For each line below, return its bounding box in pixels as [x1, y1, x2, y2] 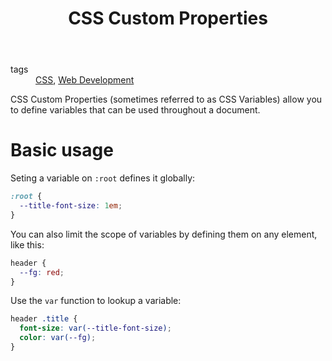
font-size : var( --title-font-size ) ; [19, 323, 172, 334]
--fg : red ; [19, 267, 65, 277]
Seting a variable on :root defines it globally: [10, 172, 196, 184]
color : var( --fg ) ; [19, 333, 97, 343]
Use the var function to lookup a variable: [10, 295, 182, 307]
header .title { [10, 314, 78, 324]
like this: [10, 238, 45, 251]
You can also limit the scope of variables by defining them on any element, [10, 228, 318, 240]
